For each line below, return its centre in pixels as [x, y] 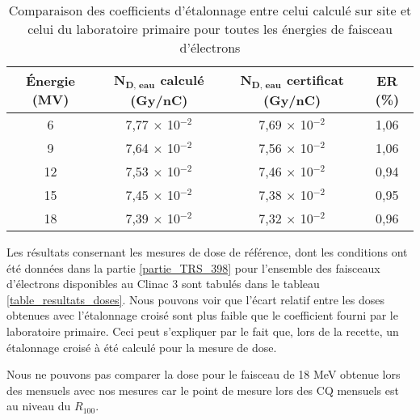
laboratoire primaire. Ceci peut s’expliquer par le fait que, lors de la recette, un [203, 331]
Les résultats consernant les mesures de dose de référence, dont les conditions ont [207, 251]
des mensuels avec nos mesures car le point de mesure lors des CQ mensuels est [203, 390]
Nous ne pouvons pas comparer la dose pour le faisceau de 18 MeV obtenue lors [204, 374]
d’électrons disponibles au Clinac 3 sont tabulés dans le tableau [163, 284]
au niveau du [39, 406]
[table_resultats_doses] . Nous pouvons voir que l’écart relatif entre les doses [195, 299]
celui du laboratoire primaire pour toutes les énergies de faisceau [210, 29]
